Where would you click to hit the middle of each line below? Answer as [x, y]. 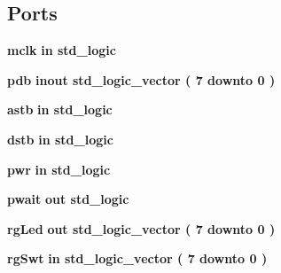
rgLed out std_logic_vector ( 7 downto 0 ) [141, 228]
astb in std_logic [60, 109]
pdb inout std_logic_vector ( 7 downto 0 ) [141, 79]
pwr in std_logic [59, 169]
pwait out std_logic [68, 199]
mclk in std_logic [62, 50]
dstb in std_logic [60, 139]
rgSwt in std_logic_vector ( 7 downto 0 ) [137, 258]
